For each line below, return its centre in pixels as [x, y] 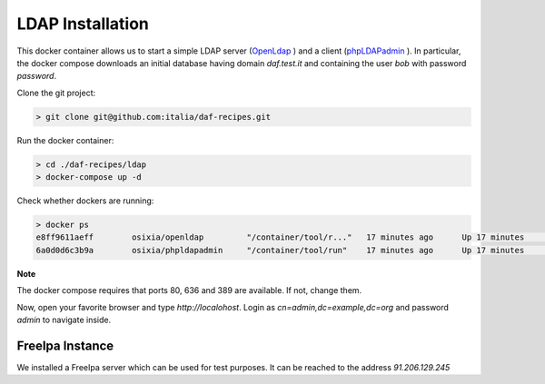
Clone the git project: [56, 93]
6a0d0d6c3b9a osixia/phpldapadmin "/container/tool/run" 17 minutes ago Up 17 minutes [280, 250]
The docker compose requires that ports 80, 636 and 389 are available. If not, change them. [189, 290]
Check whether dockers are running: [85, 201]
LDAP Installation [83, 24]
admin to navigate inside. [64, 320]
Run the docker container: [65, 140]
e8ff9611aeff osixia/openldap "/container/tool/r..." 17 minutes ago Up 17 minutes [280, 237]
